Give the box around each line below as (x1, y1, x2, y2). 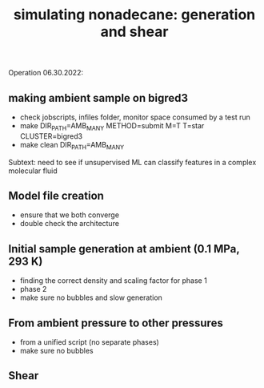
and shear (100, 22, 169, 41)
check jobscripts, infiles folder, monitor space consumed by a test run (19, 112, 250, 122)
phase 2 (19, 285, 47, 294)
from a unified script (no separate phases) (19, 337, 160, 347)
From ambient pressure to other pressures (8, 316, 224, 329)
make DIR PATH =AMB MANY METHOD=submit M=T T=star (19, 121, 205, 132)
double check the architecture (19, 219, 120, 228)
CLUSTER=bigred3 (19, 131, 82, 141)
